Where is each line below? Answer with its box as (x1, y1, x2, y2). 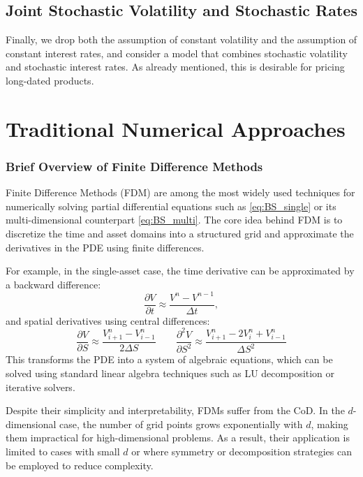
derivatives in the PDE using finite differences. (6, 240, 205, 254)
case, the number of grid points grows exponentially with (59, 416, 303, 431)
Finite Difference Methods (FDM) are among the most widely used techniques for (6, 185, 355, 200)
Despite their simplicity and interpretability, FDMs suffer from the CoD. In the (6, 403, 345, 418)
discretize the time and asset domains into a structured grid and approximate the (6, 226, 354, 240)
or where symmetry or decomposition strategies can (131, 443, 352, 458)
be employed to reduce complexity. (6, 457, 154, 472)
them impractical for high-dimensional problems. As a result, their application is (6, 430, 350, 445)
